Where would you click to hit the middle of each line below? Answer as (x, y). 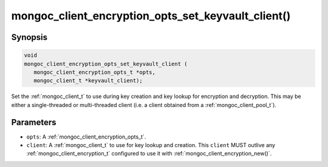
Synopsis (29, 37)
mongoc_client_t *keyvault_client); (88, 81)
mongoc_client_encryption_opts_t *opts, (95, 72)
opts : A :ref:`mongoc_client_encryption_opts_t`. (86, 137)
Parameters (34, 122)
